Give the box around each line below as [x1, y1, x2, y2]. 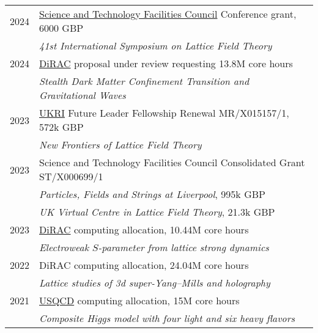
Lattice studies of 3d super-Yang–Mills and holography [39, 276, 270, 290]
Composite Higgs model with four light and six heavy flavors [39, 311, 295, 325]
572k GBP [39, 120, 84, 134]
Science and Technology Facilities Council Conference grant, [39, 7, 297, 21]
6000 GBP [39, 21, 84, 35]
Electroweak [39, 240, 89, 254]
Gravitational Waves [39, 88, 126, 102]
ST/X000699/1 [39, 169, 103, 183]
